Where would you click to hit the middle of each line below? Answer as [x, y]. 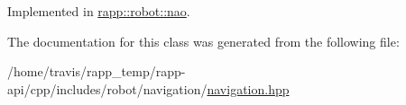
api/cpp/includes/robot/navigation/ [107, 88]
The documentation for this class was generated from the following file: [203, 41]
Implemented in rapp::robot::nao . [99, 11]
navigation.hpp [248, 88]
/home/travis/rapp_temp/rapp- [97, 71]
